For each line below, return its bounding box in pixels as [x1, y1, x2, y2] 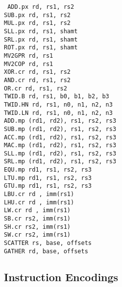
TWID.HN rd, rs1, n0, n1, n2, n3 [4, 101, 113, 108]
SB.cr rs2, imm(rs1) [4, 215, 71, 222]
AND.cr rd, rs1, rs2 [4, 76, 71, 84]
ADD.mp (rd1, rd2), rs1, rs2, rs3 [4, 117, 117, 125]
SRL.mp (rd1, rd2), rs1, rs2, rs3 [4, 158, 117, 165]
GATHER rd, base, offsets [4, 247, 88, 255]
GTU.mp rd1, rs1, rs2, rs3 [4, 182, 92, 190]
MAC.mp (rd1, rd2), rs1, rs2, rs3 [4, 142, 117, 149]
